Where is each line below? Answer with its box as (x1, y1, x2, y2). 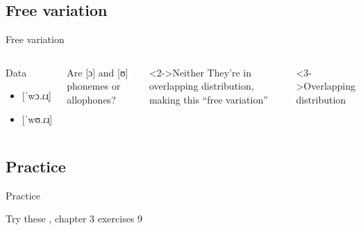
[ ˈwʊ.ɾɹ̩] (22, 111, 53, 126)
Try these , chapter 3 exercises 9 (6, 211, 143, 226)
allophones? (67, 92, 116, 106)
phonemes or (67, 79, 121, 93)
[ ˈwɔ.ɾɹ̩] (22, 88, 51, 103)
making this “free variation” (149, 92, 268, 106)
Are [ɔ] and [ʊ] (67, 65, 128, 79)
